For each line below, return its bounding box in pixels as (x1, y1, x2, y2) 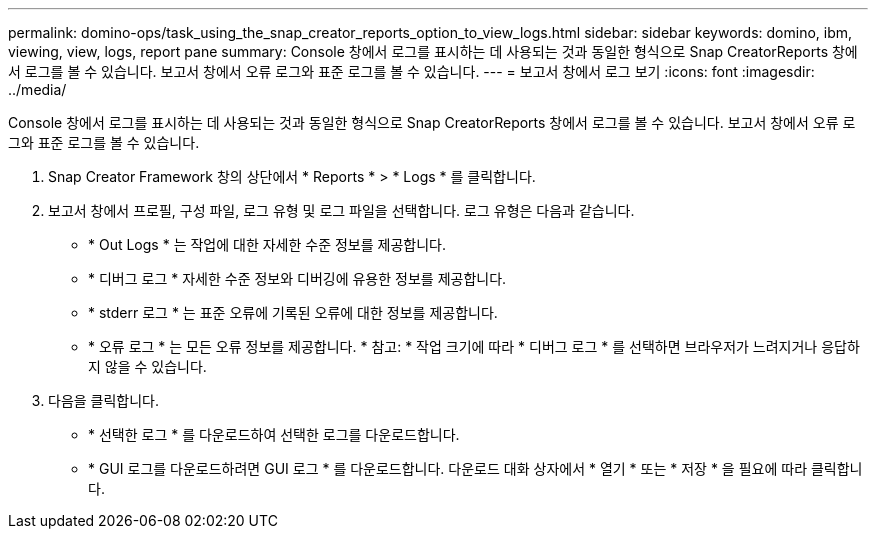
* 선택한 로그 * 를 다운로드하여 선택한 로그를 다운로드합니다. (88, 426, 460, 443)
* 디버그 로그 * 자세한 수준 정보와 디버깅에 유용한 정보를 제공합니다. (88, 270, 507, 287)
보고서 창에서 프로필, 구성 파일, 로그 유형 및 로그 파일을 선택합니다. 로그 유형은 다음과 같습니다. (48, 202, 635, 219)
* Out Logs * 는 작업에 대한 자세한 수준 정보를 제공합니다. (88, 236, 447, 253)
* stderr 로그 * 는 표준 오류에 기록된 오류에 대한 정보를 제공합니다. (88, 304, 498, 321)
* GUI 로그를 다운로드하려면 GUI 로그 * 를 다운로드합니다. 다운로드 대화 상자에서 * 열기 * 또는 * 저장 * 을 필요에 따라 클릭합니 (88, 460, 863, 477)
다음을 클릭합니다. (48, 392, 160, 409)
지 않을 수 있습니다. (88, 358, 207, 375)
